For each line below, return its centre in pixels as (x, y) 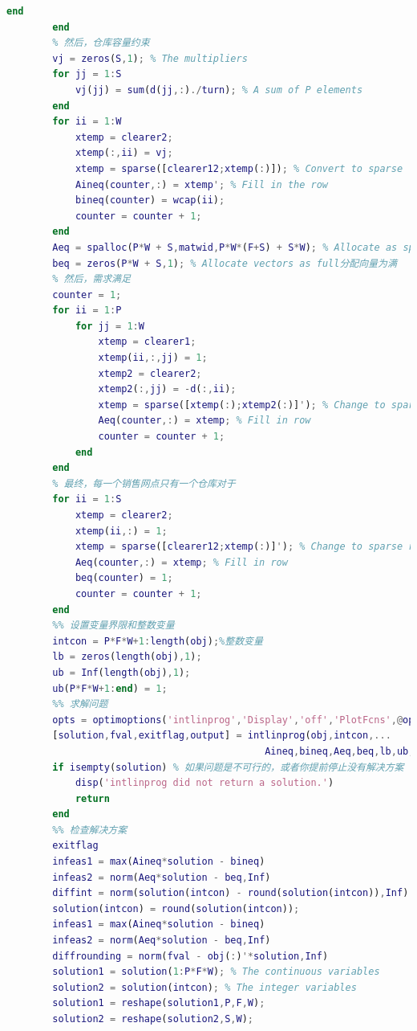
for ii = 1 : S (87, 499)
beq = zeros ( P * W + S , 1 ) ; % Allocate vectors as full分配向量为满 (225, 263)
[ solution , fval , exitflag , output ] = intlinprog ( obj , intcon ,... (222, 736)
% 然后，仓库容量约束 (101, 43)
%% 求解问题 (80, 704)
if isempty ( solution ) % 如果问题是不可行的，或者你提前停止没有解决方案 (228, 767)
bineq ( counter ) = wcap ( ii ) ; (150, 200)
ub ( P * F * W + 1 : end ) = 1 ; (110, 688)
